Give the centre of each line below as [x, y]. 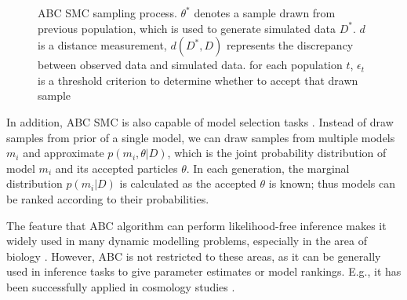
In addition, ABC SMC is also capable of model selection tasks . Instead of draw [200, 121]
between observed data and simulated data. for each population [190, 65]
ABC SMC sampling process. [107, 13]
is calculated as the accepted [188, 183]
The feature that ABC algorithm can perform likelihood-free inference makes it [196, 225]
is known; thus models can [332, 183]
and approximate [64, 153]
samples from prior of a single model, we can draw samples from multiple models [201, 137]
